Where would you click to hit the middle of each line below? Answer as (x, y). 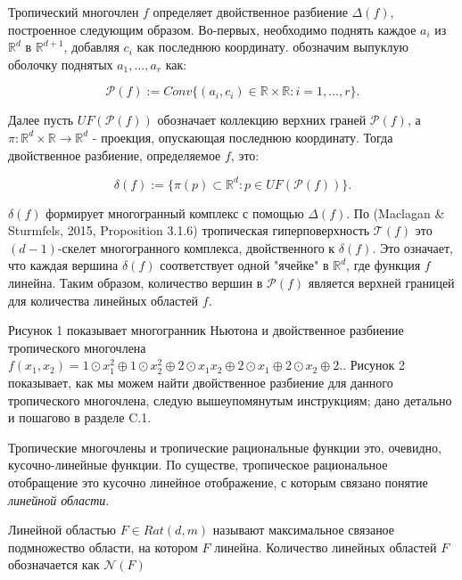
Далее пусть (41, 120)
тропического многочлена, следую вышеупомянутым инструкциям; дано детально (230, 400)
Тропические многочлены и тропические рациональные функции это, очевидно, (225, 447)
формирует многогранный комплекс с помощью (175, 212)
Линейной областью (62, 530)
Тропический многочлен (74, 12)
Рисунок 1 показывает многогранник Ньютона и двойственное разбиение (206, 330)
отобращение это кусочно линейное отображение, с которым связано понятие (218, 482)
